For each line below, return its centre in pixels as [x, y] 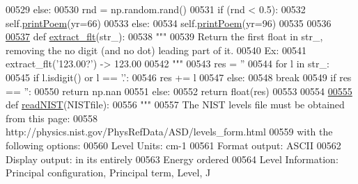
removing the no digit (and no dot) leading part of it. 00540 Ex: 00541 [156, 50]
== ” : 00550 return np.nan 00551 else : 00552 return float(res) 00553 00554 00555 [179, 91]
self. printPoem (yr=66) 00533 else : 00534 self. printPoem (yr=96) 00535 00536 [169, 23]
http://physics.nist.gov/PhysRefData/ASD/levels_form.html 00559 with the [169, 132]
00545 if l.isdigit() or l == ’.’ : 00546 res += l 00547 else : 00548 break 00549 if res [179, 77]
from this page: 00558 [52, 118]
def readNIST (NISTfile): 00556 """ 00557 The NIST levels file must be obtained [175, 104]
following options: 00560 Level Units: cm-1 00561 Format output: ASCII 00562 [173, 145]
